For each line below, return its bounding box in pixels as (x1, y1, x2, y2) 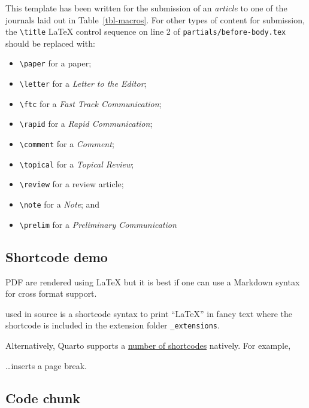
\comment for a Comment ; (19, 138, 114, 150)
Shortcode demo (5, 247, 108, 266)
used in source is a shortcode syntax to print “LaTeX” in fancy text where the (5, 307, 293, 319)
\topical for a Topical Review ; (19, 157, 134, 170)
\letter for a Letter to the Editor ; (19, 77, 147, 90)
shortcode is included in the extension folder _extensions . (5, 319, 220, 331)
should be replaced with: (5, 36, 95, 49)
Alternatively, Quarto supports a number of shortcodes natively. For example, (5, 339, 291, 351)
